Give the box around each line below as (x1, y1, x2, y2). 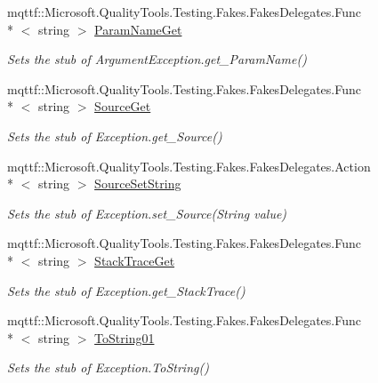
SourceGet (94, 97, 151, 116)
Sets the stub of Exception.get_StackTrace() (7, 281, 245, 299)
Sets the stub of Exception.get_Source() (7, 126, 222, 145)
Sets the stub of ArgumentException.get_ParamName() (7, 50, 307, 68)
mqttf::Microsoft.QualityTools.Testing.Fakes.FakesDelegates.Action (7, 156, 371, 175)
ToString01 (94, 328, 155, 347)
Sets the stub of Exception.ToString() (7, 358, 209, 377)
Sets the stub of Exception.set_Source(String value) (7, 203, 287, 222)
